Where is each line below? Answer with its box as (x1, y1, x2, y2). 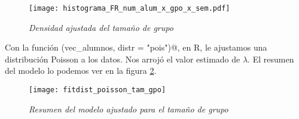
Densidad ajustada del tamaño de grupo (29, 21, 173, 33)
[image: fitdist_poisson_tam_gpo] (29, 86, 166, 95)
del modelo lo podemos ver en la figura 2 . (5, 64, 157, 77)
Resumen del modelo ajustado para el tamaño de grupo (29, 102, 228, 115)
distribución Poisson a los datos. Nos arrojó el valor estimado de (5, 52, 240, 65)
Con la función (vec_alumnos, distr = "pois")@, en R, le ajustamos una (5, 41, 267, 54)
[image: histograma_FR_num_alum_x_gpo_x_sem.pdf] (29, 4, 230, 12)
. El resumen (248, 52, 294, 65)
